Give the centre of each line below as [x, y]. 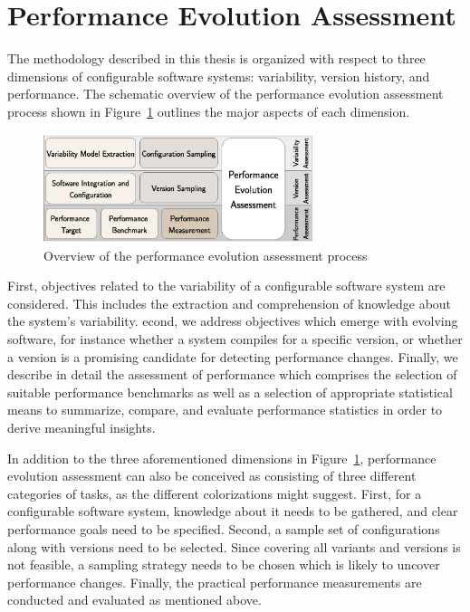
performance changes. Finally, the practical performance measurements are [215, 582]
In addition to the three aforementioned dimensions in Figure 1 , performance [222, 458]
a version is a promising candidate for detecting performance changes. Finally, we [233, 356]
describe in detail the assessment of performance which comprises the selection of [232, 374]
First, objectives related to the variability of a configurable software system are [226, 286]
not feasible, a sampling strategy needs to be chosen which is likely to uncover [224, 564]
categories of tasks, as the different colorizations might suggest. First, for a [215, 493]
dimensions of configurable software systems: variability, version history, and [219, 76]
